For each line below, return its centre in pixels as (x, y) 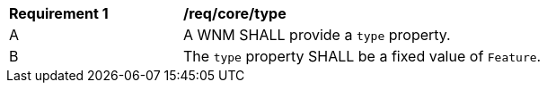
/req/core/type (235, 13)
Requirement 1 (59, 13)
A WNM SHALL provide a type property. (317, 35)
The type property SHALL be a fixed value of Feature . (362, 56)
